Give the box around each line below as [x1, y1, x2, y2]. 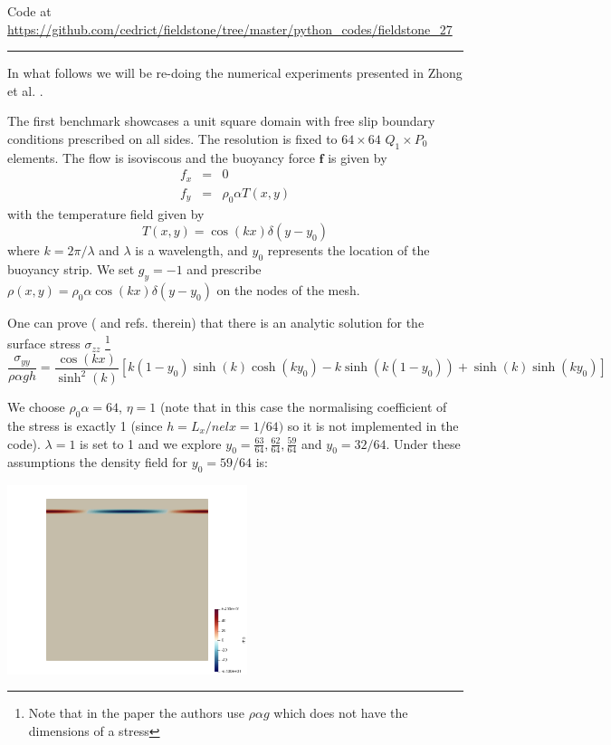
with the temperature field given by [7, 204, 205, 223]
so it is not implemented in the [287, 415, 459, 435]
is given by [328, 148, 387, 167]
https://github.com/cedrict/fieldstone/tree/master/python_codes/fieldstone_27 [7, 19, 453, 38]
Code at [7, 2, 52, 20]
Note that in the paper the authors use [28, 703, 245, 722]
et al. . [7, 81, 43, 100]
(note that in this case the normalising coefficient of [159, 397, 447, 416]
